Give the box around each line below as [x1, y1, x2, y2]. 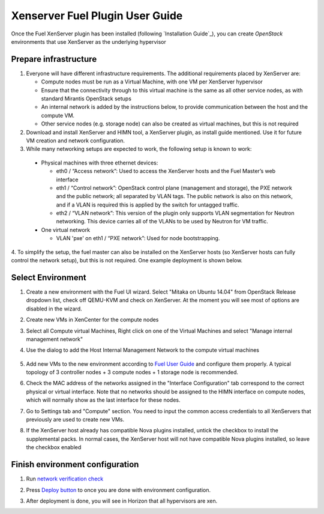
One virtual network [41, 226, 90, 234]
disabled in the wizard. [26, 305, 82, 312]
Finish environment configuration [11, 459, 139, 470]
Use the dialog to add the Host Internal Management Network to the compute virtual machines [26, 346, 259, 354]
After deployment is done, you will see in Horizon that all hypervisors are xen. [26, 497, 218, 504]
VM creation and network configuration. [26, 137, 125, 144]
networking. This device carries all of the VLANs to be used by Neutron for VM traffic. [56, 218, 268, 225]
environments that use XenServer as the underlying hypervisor [11, 38, 166, 45]
